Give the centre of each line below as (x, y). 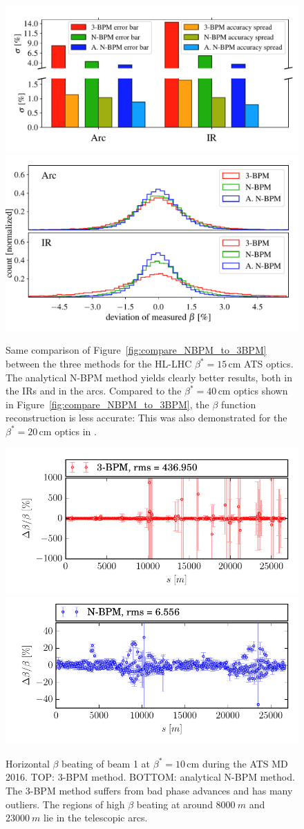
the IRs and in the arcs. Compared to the (94, 391)
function (238, 404)
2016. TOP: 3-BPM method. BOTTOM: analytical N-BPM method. (150, 777)
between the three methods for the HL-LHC (99, 364)
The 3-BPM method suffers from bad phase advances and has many (149, 790)
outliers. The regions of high (65, 804)
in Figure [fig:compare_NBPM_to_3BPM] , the (107, 404)
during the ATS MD (245, 763)
